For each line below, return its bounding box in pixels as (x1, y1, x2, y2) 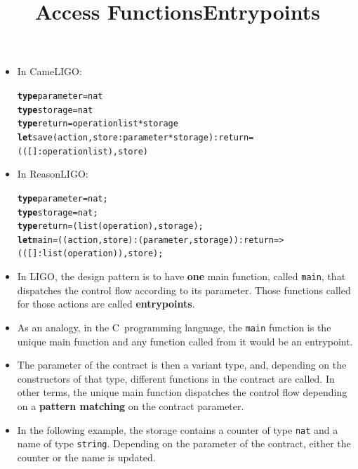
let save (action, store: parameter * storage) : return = (17, 132, 254, 143)
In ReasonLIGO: (17, 166, 88, 181)
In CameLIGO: (17, 64, 82, 79)
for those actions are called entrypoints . (17, 296, 195, 311)
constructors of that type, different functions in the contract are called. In (17, 371, 335, 385)
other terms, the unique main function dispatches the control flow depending (17, 385, 347, 399)
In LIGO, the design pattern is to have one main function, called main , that (17, 269, 346, 284)
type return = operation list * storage (17, 119, 178, 129)
